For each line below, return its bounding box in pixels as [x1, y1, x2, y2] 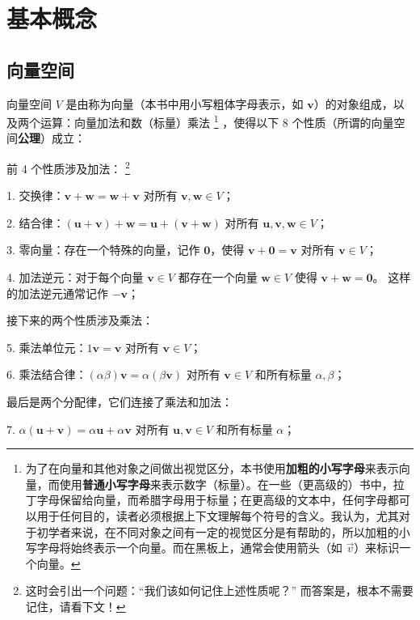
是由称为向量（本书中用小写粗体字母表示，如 [65, 95, 304, 112]
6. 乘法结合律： [6, 366, 87, 383]
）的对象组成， [313, 95, 393, 112]
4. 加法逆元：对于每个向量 [6, 269, 144, 286]
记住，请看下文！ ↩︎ [25, 597, 126, 614]
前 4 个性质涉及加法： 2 [6, 158, 130, 176]
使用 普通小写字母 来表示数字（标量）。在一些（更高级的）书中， [59, 475, 393, 492]
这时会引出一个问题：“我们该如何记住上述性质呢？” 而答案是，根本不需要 [25, 582, 414, 599]
